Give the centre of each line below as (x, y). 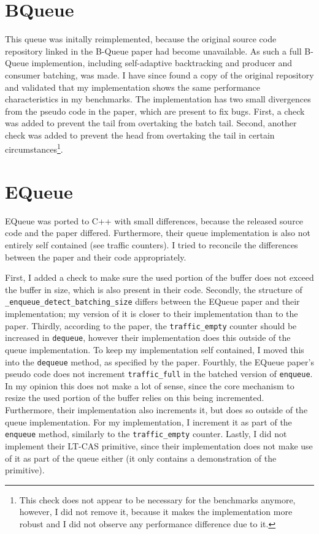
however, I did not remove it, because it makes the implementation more (156, 512)
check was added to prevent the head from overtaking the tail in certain (140, 135)
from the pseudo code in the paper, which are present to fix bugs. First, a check (155, 111)
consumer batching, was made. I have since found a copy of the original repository (159, 74)
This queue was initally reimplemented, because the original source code (141, 39)
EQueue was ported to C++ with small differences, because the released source (154, 220)
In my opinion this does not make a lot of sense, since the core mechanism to (150, 385)
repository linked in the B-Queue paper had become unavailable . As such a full (153, 51)
